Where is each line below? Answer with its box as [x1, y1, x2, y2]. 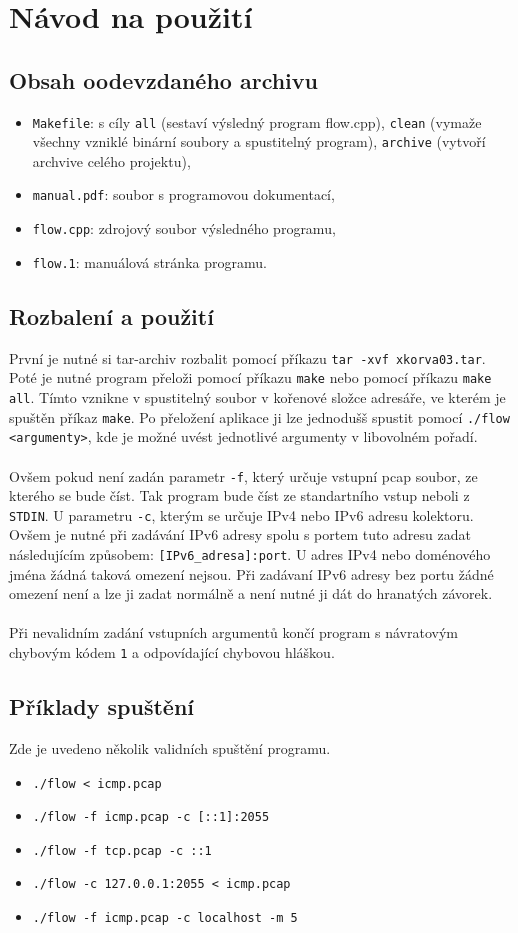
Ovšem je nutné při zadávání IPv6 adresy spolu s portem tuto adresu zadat [9, 524, 471, 545]
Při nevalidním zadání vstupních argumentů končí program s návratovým [9, 622, 458, 643]
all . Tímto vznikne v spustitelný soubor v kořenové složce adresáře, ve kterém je [9, 386, 506, 407]
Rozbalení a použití [9, 300, 214, 331]
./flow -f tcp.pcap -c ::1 [32, 843, 212, 858]
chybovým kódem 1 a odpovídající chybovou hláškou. [9, 642, 335, 663]
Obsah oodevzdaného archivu [9, 64, 318, 95]
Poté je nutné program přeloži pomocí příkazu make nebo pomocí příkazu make [9, 367, 492, 388]
